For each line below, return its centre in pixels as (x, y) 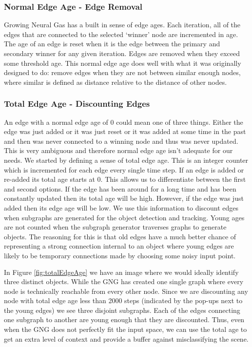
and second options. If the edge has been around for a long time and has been (120, 188)
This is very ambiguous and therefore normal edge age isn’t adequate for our (118, 150)
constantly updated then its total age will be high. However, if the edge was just (124, 198)
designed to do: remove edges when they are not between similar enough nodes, (122, 72)
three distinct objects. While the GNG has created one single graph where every (124, 281)
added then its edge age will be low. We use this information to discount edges (121, 207)
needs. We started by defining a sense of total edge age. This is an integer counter (126, 160)
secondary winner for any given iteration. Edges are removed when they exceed (122, 53)
